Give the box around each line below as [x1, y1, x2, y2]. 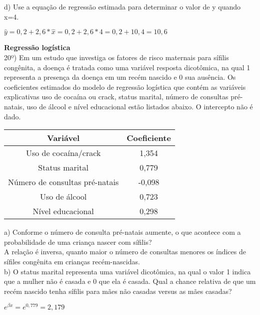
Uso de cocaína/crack [25, 147, 101, 159]
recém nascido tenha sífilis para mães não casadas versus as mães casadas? [4, 285, 232, 296]
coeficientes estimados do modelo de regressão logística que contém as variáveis [4, 81, 246, 92]
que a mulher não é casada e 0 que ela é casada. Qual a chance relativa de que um [4, 276, 256, 286]
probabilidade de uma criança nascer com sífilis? [4, 236, 152, 247]
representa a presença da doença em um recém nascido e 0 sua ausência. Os [4, 72, 236, 82]
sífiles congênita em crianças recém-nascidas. [4, 256, 140, 266]
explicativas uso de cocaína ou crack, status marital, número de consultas [4, 91, 228, 102]
